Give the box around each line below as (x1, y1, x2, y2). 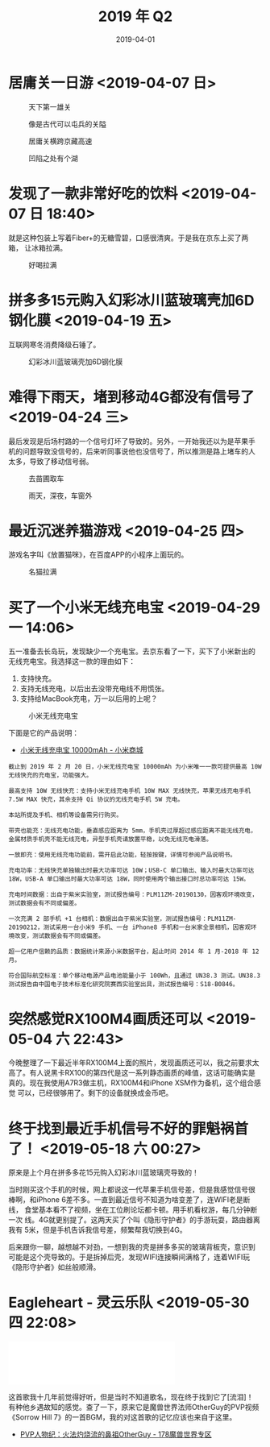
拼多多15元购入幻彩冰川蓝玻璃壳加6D (8, 291, 255, 309)
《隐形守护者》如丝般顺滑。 (8, 1262, 101, 1272)
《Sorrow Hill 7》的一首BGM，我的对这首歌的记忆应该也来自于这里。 (8, 1412, 237, 1422)
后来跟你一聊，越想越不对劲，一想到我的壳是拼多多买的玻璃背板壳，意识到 (8, 1242, 255, 1252)
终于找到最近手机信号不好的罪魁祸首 (8, 1119, 249, 1138)
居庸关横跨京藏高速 (28, 136, 93, 146)
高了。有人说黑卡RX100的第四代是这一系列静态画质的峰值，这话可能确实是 (8, 1068, 255, 1078)
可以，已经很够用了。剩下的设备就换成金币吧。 (17, 1088, 173, 1098)
